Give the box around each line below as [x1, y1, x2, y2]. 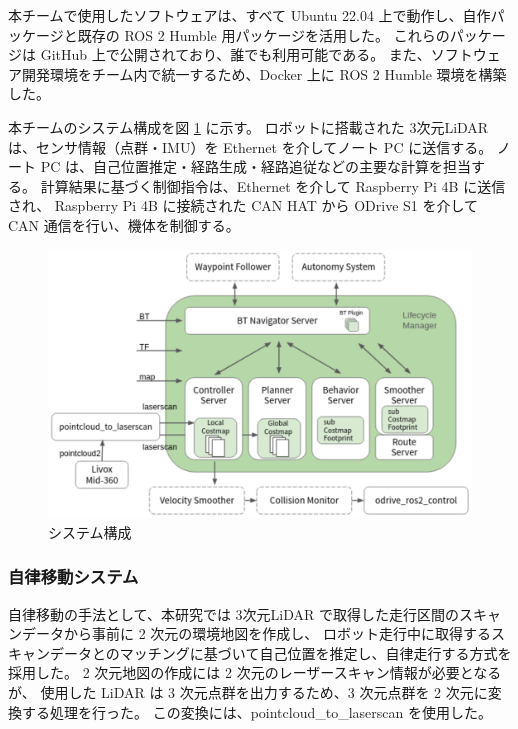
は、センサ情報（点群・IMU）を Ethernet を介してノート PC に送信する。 [8, 136, 493, 157]
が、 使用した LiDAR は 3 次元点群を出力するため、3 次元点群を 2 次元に [8, 682, 488, 703]
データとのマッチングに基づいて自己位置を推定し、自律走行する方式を [49, 642, 512, 663]
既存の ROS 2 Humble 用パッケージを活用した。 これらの [77, 24, 450, 45]
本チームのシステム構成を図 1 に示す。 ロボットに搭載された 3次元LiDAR [8, 116, 489, 137]
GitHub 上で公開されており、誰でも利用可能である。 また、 [40, 44, 431, 65]
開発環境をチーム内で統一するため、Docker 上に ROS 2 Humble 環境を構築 [21, 63, 507, 84]
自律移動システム [8, 564, 139, 589]
